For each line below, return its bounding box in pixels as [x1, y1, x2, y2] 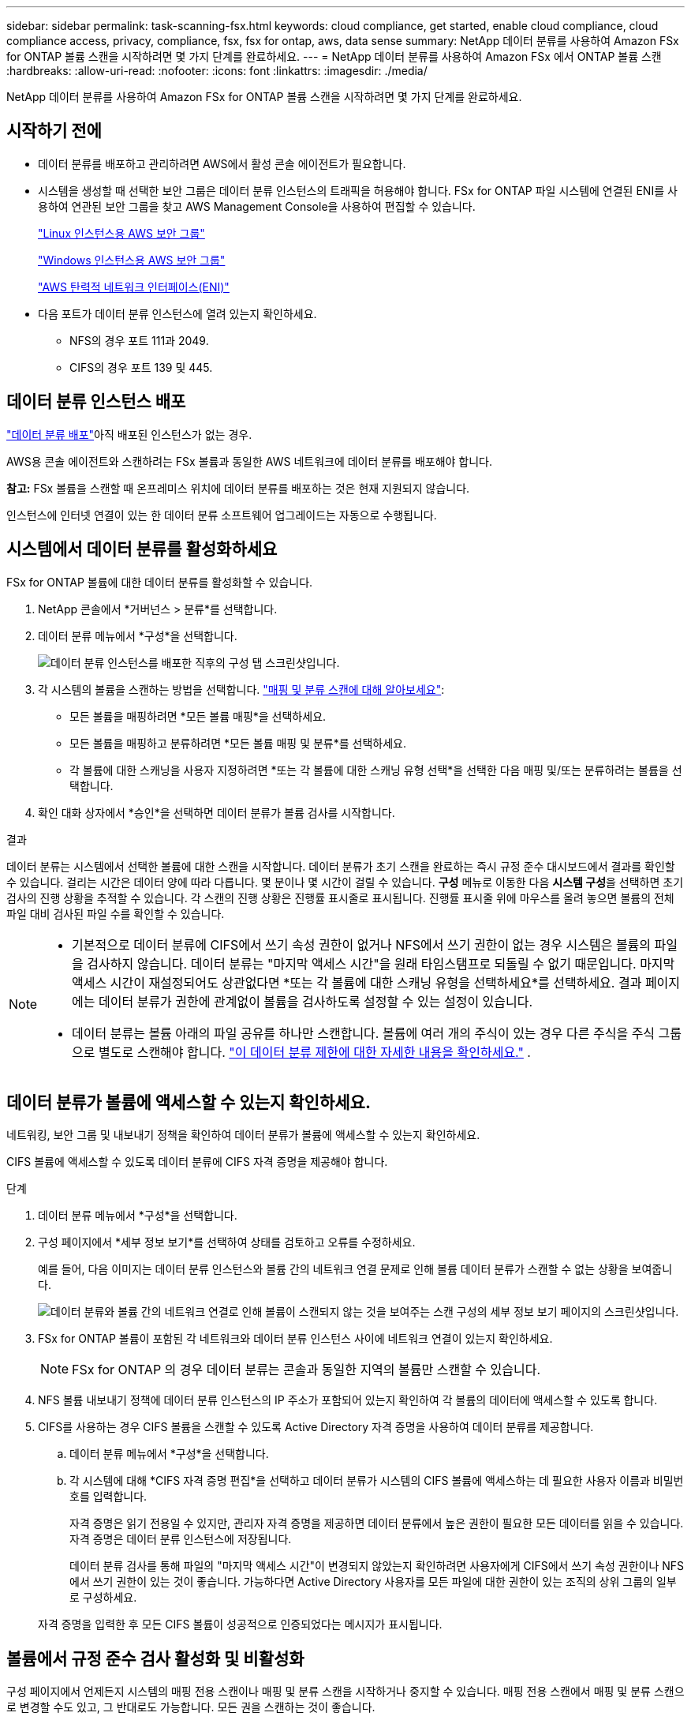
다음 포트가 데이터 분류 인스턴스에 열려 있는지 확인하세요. [38, 306, 317, 320]
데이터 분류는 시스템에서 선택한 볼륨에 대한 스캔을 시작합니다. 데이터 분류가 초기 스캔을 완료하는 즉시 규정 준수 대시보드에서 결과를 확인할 [6, 859, 675, 873]
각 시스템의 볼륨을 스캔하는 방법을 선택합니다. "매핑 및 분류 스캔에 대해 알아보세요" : [38, 682, 445, 696]
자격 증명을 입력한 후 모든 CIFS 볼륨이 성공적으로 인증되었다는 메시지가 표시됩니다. [38, 1617, 443, 1632]
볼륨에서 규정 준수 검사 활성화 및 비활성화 [6, 1648, 304, 1669]
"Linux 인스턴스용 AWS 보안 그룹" [38, 226, 205, 240]
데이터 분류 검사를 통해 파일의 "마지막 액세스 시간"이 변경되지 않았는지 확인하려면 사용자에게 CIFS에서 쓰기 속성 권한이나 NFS [69, 1559, 685, 1573]
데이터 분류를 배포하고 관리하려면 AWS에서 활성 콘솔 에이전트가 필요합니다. [38, 156, 406, 171]
